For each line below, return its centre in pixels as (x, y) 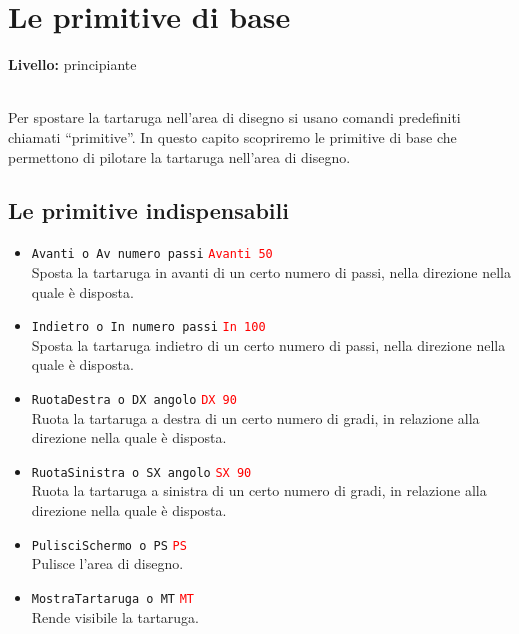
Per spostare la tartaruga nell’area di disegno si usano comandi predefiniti (234, 117)
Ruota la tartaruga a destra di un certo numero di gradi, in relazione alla (255, 417)
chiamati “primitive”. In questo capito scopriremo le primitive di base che (232, 136)
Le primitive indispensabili (148, 210)
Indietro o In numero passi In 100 (148, 327)
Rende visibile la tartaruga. (115, 616)
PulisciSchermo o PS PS (109, 545)
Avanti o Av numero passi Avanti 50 (152, 254)
